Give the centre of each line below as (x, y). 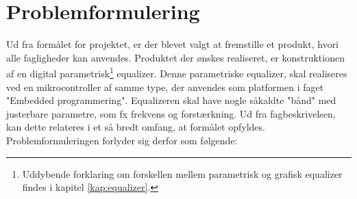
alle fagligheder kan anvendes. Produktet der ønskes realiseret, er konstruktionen (175, 57)
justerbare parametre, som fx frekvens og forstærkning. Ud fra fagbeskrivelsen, (171, 113)
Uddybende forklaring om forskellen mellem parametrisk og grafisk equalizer (182, 173)
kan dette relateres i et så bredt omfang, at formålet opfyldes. (136, 127)
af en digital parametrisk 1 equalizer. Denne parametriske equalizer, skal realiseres (177, 72)
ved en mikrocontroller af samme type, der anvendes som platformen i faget (165, 87)
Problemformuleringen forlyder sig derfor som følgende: (122, 140)
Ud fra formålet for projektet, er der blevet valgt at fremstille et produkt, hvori (173, 44)
